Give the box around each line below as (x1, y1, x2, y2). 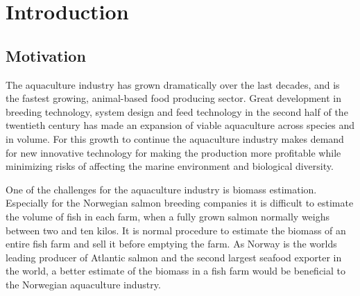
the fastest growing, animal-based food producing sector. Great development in (6, 91, 341, 105)
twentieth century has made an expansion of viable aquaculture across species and (6, 118, 355, 132)
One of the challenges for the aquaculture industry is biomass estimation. (6, 182, 317, 196)
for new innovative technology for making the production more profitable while (6, 145, 341, 159)
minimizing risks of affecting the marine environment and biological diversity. (6, 159, 334, 173)
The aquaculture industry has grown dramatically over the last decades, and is (6, 77, 340, 92)
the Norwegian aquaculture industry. (6, 277, 161, 291)
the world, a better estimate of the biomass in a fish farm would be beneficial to (6, 263, 346, 278)
